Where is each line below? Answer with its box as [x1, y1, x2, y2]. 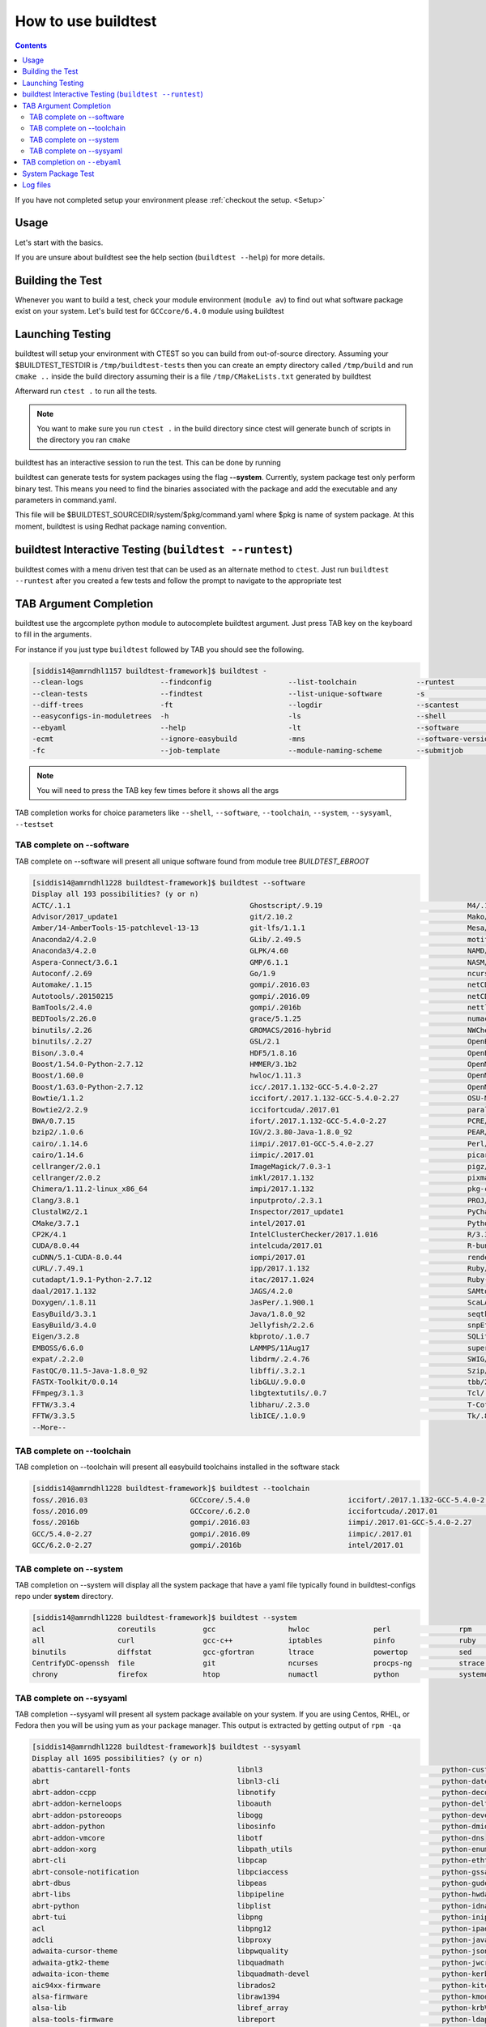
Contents [15, 41, 48, 50]
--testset [15, 820, 54, 829]
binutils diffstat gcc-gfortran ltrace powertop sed [32, 1647, 472, 1656]
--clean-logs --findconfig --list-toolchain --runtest [32, 678, 455, 687]
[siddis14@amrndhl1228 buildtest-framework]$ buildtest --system [32, 1613, 297, 1622]
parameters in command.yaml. [15, 495, 117, 505]
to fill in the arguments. [15, 629, 92, 640]
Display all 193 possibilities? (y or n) [32, 889, 199, 899]
